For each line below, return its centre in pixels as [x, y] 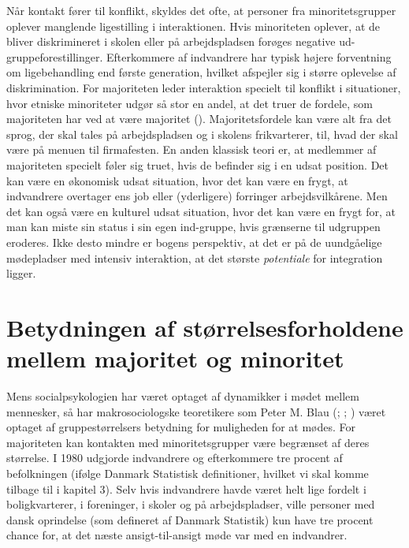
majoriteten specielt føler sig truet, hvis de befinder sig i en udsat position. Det [197, 164]
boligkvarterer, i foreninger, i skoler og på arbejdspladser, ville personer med [191, 504]
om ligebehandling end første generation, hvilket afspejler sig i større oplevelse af [201, 72]
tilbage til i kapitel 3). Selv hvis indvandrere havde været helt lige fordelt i [186, 488]
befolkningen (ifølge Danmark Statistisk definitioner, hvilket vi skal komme [188, 473]
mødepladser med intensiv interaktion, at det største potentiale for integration [195, 257]
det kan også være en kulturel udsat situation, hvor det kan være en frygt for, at [201, 211]
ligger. [21, 273]
